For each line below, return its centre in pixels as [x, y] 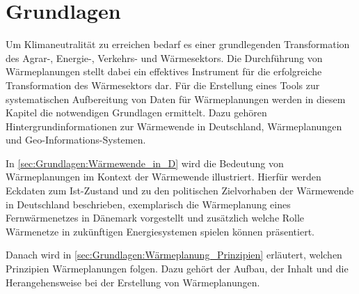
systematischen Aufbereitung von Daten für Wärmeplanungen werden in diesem [176, 99]
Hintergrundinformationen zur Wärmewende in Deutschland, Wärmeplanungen [174, 126]
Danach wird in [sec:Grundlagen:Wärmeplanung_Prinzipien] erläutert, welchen [174, 255]
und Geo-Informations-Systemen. [76, 140]
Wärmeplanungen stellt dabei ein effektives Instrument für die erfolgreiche [164, 71]
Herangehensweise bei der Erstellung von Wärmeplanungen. [133, 282]
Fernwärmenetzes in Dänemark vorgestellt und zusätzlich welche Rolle [155, 218]
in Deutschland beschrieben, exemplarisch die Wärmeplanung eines [148, 204]
